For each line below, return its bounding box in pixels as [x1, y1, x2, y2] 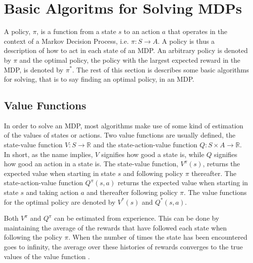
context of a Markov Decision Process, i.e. [4, 35, 129, 46]
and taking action [26, 187, 79, 197]
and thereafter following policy [87, 187, 178, 197]
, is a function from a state [36, 26, 116, 36]
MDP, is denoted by [4, 64, 64, 74]
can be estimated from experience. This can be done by [54, 213, 219, 223]
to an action [124, 26, 160, 36]
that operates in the [168, 26, 228, 36]
